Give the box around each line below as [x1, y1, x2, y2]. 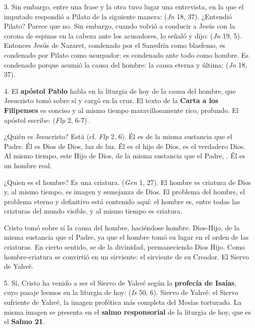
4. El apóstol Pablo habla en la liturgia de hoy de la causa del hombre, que [4, 85, 236, 96]
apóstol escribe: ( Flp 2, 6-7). [4, 114, 89, 125]
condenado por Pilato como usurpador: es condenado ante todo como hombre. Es [4, 49, 249, 60]
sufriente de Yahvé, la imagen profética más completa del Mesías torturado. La [4, 297, 242, 307]
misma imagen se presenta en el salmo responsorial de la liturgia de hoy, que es [4, 306, 251, 317]
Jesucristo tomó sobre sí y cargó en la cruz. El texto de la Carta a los [4, 95, 219, 106]
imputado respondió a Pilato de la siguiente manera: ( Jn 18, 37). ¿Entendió [4, 11, 232, 21]
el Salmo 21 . [4, 316, 45, 327]
